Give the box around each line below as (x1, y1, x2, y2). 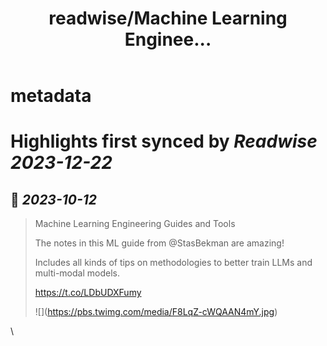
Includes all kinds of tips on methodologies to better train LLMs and (34, 257, 313, 269)
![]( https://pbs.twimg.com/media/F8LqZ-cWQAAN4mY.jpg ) (34, 306, 278, 318)
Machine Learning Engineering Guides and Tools (34, 218, 236, 230)
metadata (10, 85, 92, 107)
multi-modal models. (34, 267, 120, 279)
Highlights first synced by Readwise (10, 130, 318, 153)
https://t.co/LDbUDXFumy (34, 287, 142, 299)
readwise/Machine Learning (48, 7, 288, 30)
